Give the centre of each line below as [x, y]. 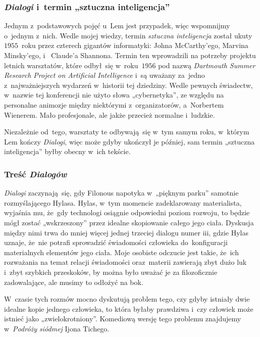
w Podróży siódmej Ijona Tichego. [57, 328]
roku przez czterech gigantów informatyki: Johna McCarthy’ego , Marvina [135, 45]
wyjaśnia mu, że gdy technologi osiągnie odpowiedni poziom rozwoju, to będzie [127, 212]
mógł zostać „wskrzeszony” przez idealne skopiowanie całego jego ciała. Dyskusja [129, 222]
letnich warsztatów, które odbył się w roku [71, 65]
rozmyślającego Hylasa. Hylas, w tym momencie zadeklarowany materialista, [123, 202]
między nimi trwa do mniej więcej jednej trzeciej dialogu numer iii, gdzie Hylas [126, 232]
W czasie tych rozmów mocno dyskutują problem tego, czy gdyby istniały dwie [127, 299]
